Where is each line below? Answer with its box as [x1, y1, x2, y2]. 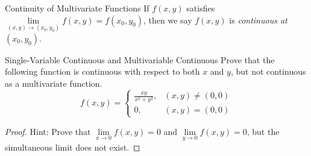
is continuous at [229, 13, 287, 26]
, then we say [143, 13, 192, 26]
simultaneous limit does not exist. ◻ [5, 140, 140, 153]
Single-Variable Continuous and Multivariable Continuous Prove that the [5, 53, 275, 66]
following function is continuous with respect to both [5, 65, 200, 78]
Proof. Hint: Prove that [5, 125, 91, 137]
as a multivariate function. [5, 77, 102, 89]
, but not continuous [230, 65, 306, 78]
